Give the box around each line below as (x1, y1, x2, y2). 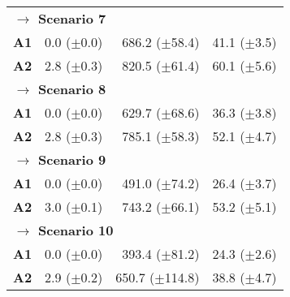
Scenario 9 (38, 150, 106, 169)
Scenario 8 (38, 80, 106, 98)
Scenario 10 (38, 221, 114, 239)
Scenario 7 (38, 9, 106, 28)
